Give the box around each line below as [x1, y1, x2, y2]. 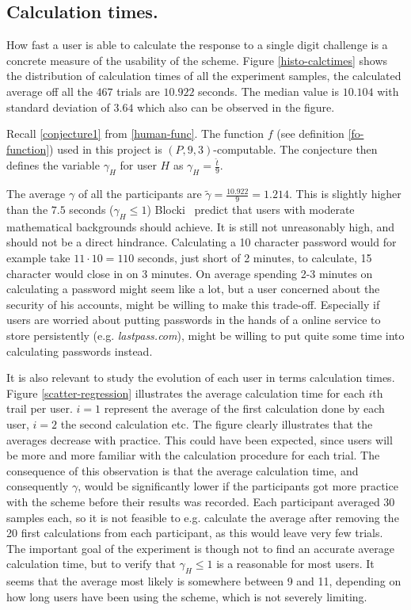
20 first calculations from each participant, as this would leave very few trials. [6, 524, 383, 541]
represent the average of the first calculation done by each [104, 400, 385, 417]
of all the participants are [78, 185, 202, 202]
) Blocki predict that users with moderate [147, 201, 355, 218]
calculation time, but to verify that [6, 555, 176, 572]
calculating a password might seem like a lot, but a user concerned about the [6, 280, 380, 297]
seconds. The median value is [198, 82, 340, 99]
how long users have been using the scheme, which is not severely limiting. [6, 588, 367, 604]
